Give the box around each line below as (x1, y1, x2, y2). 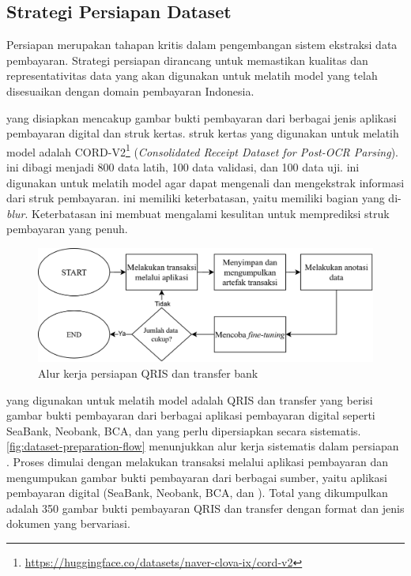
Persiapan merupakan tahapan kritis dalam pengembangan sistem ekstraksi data (6, 36, 398, 53)
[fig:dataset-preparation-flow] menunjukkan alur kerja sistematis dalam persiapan (6, 438, 399, 454)
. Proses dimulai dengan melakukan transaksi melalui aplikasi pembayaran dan (6, 454, 388, 470)
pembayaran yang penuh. (6, 220, 128, 237)
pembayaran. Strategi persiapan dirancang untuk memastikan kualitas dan (6, 51, 368, 68)
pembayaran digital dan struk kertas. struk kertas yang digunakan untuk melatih (6, 125, 399, 141)
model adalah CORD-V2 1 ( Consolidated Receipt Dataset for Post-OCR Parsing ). (6, 141, 398, 160)
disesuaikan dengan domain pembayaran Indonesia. (6, 82, 255, 99)
